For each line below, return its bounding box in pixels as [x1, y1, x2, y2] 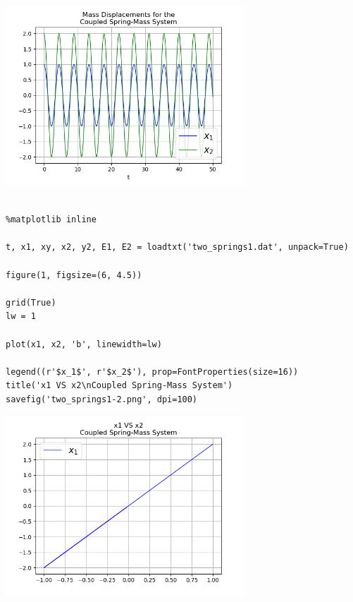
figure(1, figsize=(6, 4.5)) [6, 270, 142, 280]
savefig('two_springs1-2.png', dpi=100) [6, 395, 198, 405]
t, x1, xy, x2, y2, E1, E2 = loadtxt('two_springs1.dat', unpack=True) [6, 242, 349, 253]
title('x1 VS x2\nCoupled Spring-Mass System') [6, 380, 233, 391]
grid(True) [6, 297, 56, 308]
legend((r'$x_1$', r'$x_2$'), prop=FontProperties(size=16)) [6, 366, 299, 377]
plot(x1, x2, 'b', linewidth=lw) [6, 339, 162, 349]
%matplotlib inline [6, 215, 97, 225]
